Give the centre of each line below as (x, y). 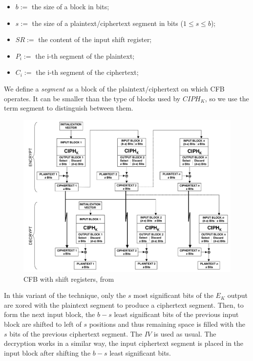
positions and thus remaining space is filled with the (167, 324)
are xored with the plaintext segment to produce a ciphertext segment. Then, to (124, 305)
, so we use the (227, 98)
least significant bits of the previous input (176, 314)
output (237, 295)
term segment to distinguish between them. (69, 108)
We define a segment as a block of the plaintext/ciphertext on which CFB (114, 88)
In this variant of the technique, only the (65, 295)
